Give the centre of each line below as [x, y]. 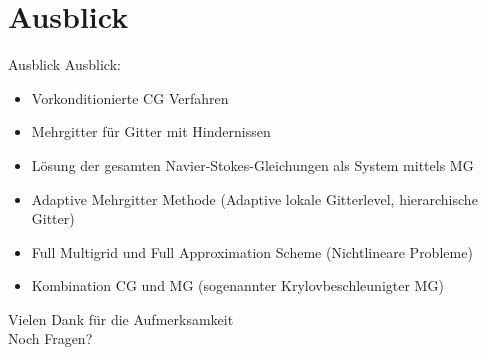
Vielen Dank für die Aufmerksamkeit [121, 318]
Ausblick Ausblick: [64, 64]
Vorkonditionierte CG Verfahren [130, 97]
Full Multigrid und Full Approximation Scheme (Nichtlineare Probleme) [252, 251]
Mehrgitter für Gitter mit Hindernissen [151, 131]
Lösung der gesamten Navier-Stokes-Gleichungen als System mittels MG [252, 164]
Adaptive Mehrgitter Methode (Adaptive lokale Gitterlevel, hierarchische [254, 198]
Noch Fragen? [50, 338]
